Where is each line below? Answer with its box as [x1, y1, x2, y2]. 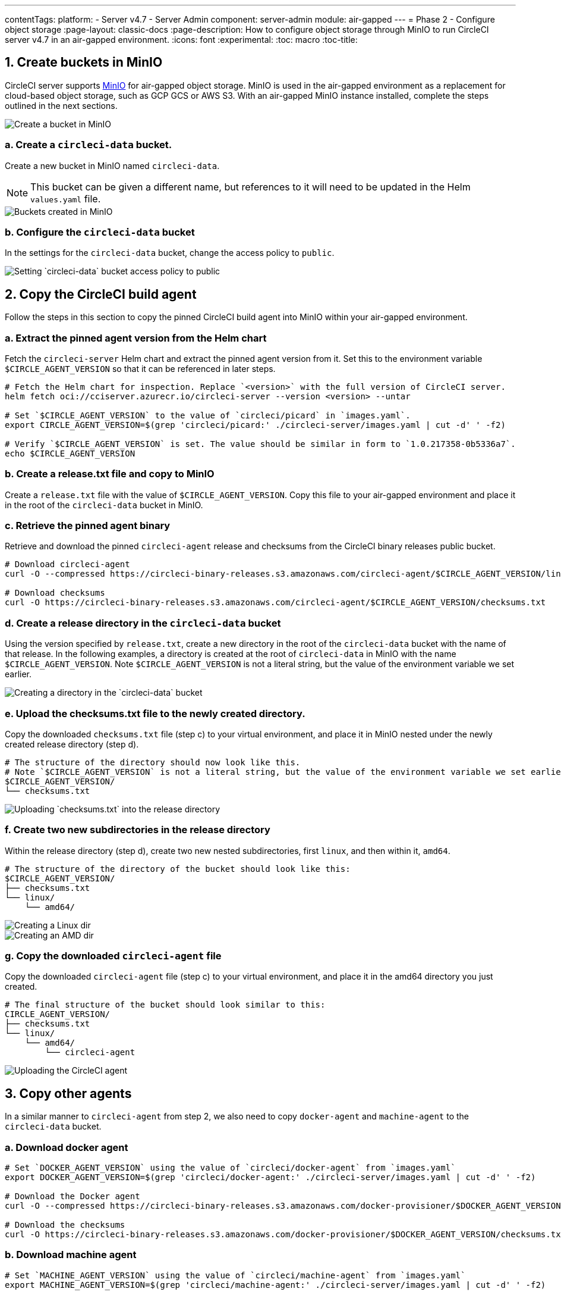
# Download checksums [5, 588, 105, 598]
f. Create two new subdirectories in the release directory [5, 824, 270, 836]
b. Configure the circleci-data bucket [5, 226, 195, 238]
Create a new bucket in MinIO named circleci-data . [5, 160, 220, 171]
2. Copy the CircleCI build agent [5, 286, 197, 302]
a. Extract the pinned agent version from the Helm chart [5, 331, 267, 344]
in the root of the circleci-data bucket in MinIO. [5, 499, 203, 510]
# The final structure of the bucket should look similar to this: [5, 1000, 326, 1010]
